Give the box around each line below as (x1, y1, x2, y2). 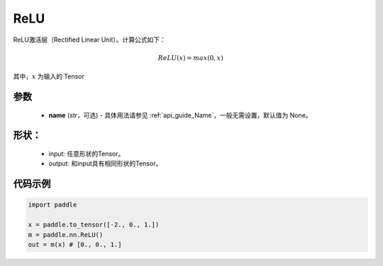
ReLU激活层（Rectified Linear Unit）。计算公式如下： (13, 35, 167, 44)
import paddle (28, 201, 77, 209)
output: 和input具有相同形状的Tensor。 (48, 159, 162, 168)
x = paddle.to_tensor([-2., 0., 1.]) (28, 221, 160, 229)
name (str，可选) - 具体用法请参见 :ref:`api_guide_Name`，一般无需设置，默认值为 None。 (48, 110, 312, 120)
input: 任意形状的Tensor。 (48, 149, 125, 158)
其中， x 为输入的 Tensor (13, 72, 85, 81)
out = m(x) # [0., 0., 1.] (28, 241, 122, 248)
